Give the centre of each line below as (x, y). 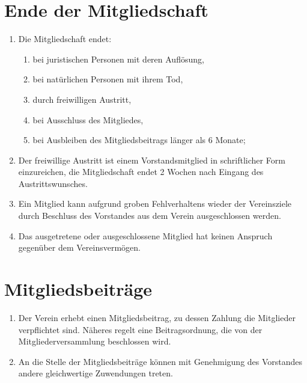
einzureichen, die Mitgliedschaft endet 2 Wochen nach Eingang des (141, 172)
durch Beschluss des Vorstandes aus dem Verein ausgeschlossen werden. (150, 216)
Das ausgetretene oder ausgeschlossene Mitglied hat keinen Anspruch (145, 235)
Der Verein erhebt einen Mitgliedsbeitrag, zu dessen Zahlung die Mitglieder (157, 317)
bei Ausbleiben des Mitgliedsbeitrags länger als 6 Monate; (139, 140)
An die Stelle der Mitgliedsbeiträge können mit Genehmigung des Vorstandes (160, 361)
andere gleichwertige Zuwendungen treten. (96, 373)
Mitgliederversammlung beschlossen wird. (95, 341)
